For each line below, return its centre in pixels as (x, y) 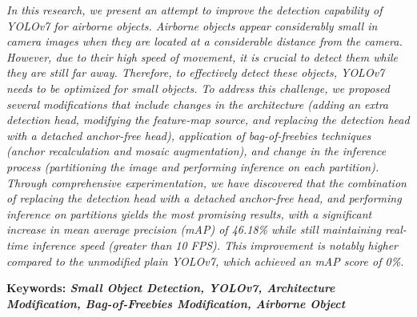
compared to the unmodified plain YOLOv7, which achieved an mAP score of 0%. (205, 261)
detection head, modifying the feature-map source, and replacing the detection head (208, 120)
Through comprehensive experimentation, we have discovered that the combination (206, 182)
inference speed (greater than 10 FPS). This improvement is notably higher (215, 245)
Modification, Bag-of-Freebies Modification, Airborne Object (176, 303)
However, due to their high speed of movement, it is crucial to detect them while (202, 56)
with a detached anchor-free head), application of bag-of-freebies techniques (189, 135)
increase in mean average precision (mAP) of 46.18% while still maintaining (194, 229)
